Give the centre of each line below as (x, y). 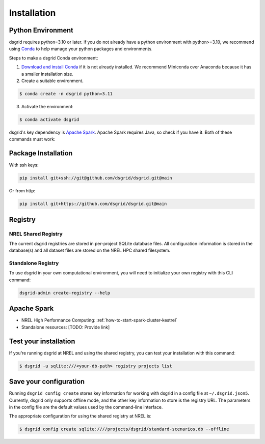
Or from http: (22, 191)
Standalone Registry (34, 263)
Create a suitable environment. (52, 81)
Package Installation (41, 153)
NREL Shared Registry (36, 234)
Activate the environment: (47, 106)
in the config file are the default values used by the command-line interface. (86, 407)
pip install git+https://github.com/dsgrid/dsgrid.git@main (93, 204)
